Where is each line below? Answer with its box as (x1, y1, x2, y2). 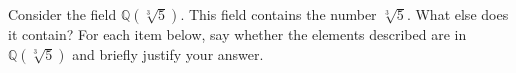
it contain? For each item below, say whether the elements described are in (8, 24, 467, 44)
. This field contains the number (180, 4, 377, 24)
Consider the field (8, 4, 117, 24)
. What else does (406, 4, 509, 24)
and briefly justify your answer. (72, 43, 264, 64)
